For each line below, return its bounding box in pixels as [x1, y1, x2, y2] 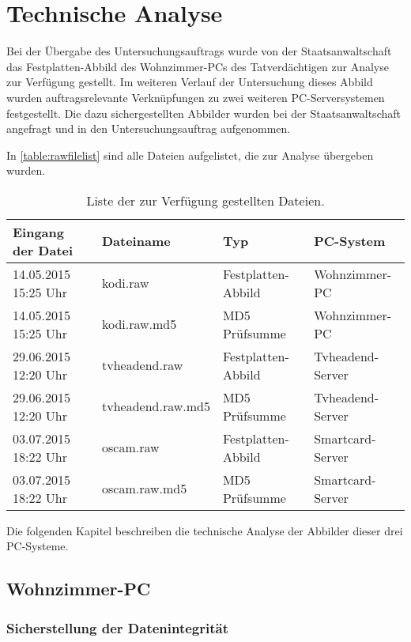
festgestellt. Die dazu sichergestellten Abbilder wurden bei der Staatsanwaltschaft [6, 104, 401, 121]
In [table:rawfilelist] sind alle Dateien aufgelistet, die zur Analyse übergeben [6, 146, 374, 163]
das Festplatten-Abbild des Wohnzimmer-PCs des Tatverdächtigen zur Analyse [6, 58, 389, 74]
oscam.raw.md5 [101, 479, 187, 498]
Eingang [13, 222, 64, 241]
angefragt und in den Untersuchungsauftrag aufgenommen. [6, 120, 291, 137]
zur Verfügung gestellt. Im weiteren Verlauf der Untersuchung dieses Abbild [6, 74, 373, 90]
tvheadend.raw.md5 [101, 397, 210, 416]
